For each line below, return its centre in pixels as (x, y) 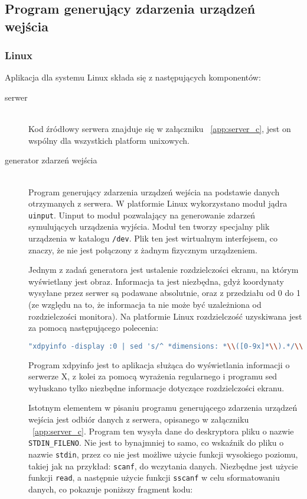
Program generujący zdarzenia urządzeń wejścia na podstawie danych (154, 191)
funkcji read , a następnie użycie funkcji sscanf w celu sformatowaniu (154, 477)
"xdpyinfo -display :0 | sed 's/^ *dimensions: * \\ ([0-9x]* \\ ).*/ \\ (166, 346)
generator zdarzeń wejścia (51, 160)
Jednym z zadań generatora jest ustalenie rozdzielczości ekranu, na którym (164, 270)
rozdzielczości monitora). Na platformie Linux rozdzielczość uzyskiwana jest (165, 316)
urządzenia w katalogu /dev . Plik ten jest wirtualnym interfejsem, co (153, 238)
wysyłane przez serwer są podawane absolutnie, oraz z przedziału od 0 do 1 (164, 293)
